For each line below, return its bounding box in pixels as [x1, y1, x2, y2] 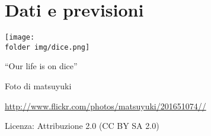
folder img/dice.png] [5, 43, 90, 51]
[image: [5, 33, 35, 42]
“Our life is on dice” [5, 60, 78, 72]
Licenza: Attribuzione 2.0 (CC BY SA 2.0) [5, 119, 159, 132]
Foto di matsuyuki [5, 80, 72, 92]
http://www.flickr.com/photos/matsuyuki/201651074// [5, 99, 206, 112]
